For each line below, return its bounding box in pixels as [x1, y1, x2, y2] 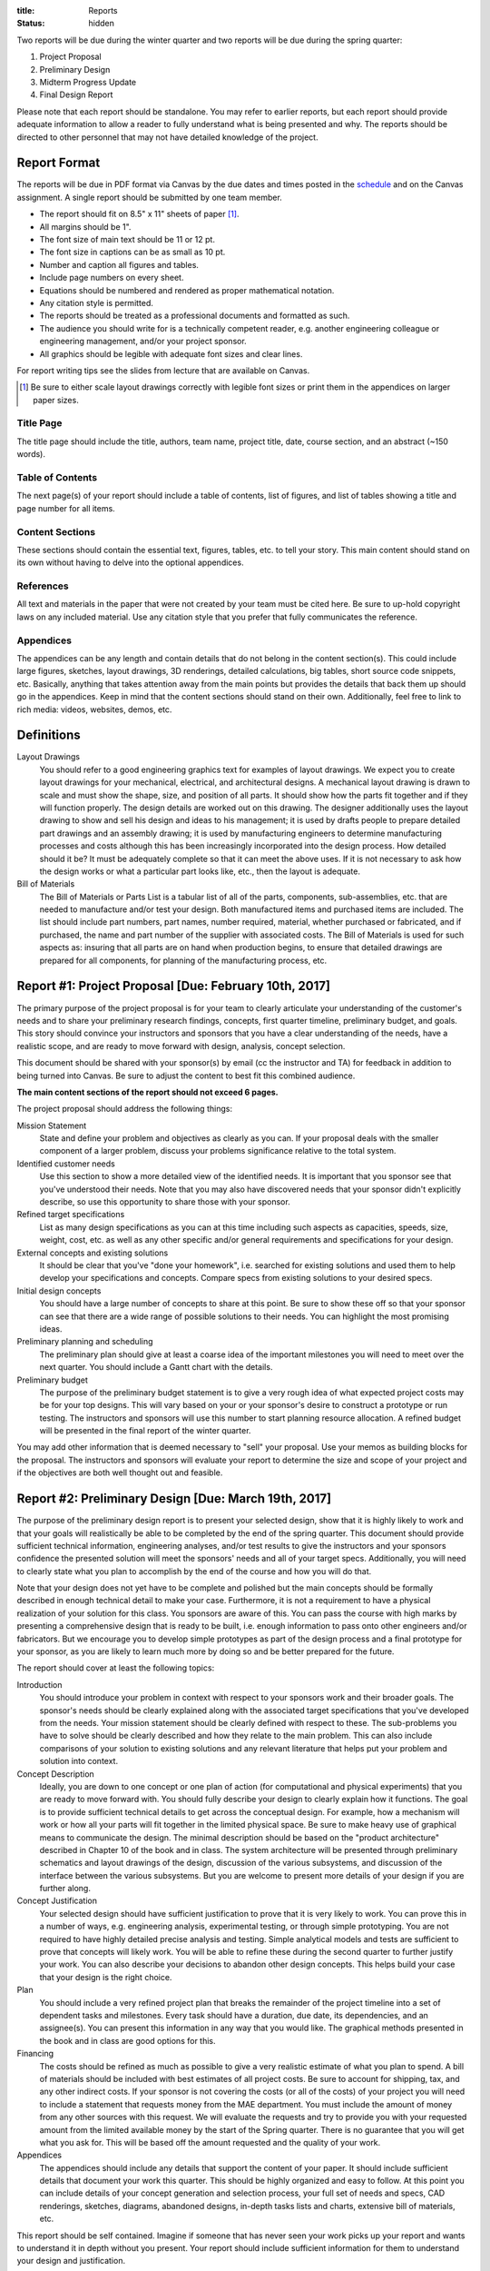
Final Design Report [39, 89, 113, 100]
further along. [39, 1883, 91, 1894]
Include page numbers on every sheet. [39, 273, 184, 283]
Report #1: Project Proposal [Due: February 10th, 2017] [16, 978, 331, 994]
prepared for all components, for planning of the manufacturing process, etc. [39, 955, 328, 966]
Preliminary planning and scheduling [16, 1336, 153, 1347]
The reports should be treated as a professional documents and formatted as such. [39, 310, 350, 322]
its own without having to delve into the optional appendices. [16, 557, 244, 568]
